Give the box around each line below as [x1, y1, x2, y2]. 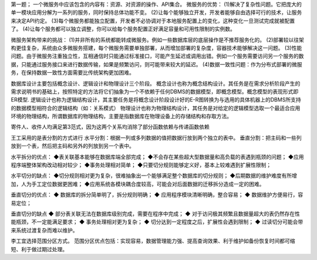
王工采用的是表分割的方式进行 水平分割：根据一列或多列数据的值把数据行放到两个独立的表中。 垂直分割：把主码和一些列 [11, 134, 302, 141]
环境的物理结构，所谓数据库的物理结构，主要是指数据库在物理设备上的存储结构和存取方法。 [11, 113, 232, 120]
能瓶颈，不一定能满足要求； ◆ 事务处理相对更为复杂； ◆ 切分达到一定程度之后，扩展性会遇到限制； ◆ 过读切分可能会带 [11, 218, 303, 225]
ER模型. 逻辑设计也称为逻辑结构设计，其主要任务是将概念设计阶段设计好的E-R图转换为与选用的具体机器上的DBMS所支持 [11, 96, 302, 103]
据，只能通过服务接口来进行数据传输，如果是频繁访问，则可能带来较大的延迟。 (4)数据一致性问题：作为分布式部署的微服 [11, 60, 302, 67]
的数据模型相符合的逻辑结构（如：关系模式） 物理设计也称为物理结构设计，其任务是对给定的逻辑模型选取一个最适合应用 [11, 104, 301, 112]
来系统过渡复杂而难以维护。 [11, 227, 78, 234]
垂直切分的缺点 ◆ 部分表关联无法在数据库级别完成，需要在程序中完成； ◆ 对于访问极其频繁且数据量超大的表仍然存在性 [11, 210, 301, 217]
